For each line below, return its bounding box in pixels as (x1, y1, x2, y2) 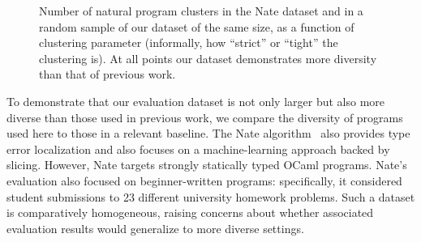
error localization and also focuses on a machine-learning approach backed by (6, 140, 390, 157)
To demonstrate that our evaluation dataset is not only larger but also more (6, 92, 385, 109)
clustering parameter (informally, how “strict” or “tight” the (39, 34, 338, 51)
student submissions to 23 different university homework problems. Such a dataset (6, 188, 415, 205)
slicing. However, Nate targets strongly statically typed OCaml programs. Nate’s (6, 156, 407, 173)
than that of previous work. (39, 66, 176, 83)
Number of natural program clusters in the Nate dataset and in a (39, 2, 363, 19)
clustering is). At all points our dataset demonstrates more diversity (39, 49, 377, 66)
